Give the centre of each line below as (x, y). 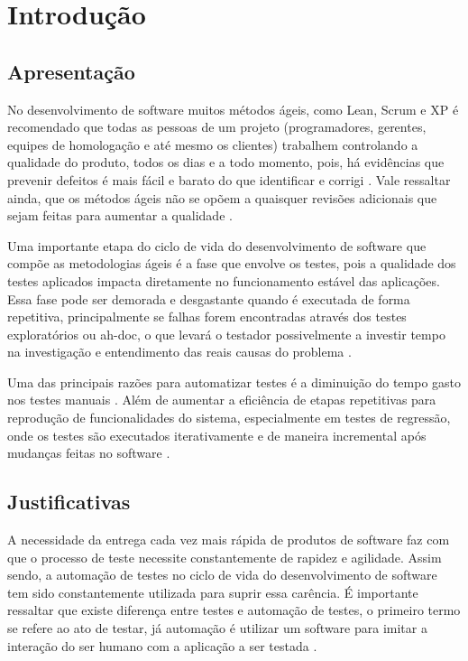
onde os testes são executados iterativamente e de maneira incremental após (217, 435)
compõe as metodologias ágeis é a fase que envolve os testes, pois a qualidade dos (232, 263)
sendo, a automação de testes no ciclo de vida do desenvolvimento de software (222, 575)
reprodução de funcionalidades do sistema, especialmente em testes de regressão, (229, 418)
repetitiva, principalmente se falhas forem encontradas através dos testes (207, 317)
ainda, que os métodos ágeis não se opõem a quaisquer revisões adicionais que (222, 197)
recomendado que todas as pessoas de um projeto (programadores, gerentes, (217, 127)
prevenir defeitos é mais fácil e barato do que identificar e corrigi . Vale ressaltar (229, 179)
